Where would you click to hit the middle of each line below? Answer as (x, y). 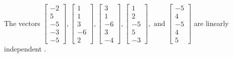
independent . (25, 49)
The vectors (22, 23)
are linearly (211, 23)
